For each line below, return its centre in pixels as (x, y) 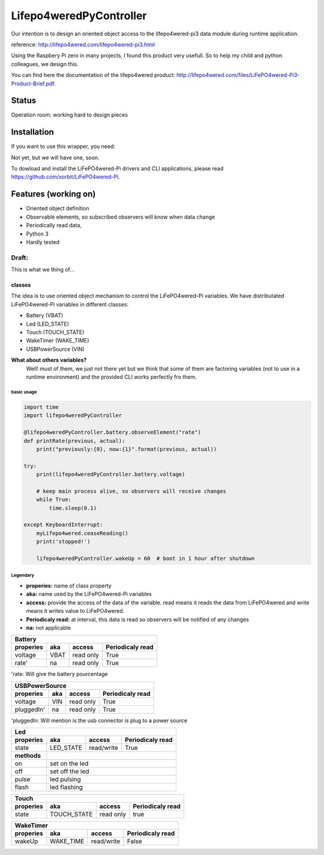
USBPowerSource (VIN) (55, 349)
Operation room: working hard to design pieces (70, 115)
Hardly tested (43, 242)
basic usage (24, 392)
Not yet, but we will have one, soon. (55, 157)
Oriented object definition (58, 208)
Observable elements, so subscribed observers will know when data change (121, 217)
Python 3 (37, 234)
